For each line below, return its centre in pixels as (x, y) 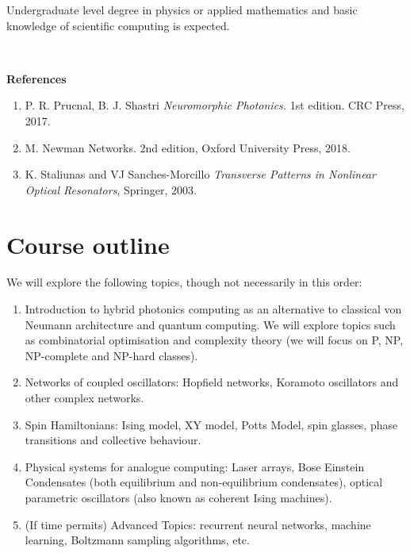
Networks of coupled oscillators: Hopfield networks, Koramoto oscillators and (212, 382)
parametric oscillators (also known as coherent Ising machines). (178, 497)
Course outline (88, 244)
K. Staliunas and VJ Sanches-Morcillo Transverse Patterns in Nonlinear (200, 174)
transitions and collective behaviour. (113, 440)
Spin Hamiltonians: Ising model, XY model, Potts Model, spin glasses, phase (211, 424)
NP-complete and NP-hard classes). (111, 355)
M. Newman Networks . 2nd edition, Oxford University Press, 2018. (188, 147)
